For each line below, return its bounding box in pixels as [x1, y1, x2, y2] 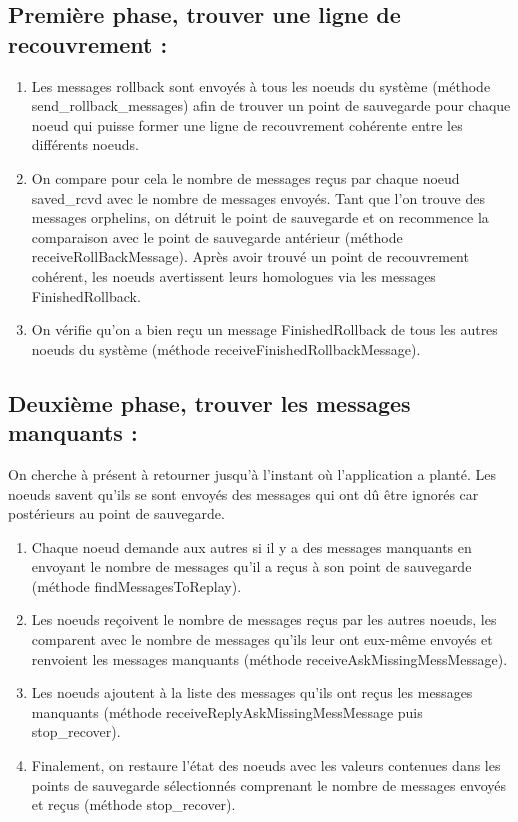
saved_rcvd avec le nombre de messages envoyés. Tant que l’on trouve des [31, 187, 485, 208]
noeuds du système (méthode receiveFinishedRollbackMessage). [31, 338, 421, 359]
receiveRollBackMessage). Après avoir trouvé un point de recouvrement [31, 246, 469, 267]
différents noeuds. [31, 134, 139, 155]
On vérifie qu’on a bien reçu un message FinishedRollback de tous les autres [31, 319, 498, 340]
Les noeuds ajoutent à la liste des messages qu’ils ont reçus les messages [31, 682, 473, 703]
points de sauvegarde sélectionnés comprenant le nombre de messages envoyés [31, 774, 507, 795]
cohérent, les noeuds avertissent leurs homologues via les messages [31, 265, 436, 286]
